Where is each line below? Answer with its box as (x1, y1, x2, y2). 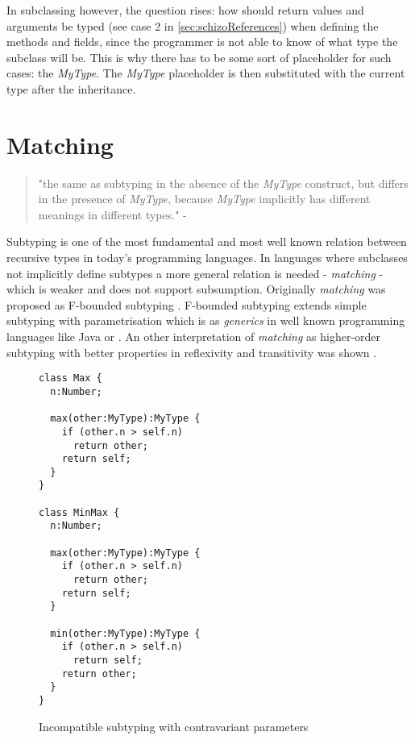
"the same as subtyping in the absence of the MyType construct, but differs (38, 174, 409, 191)
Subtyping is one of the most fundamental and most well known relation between (6, 233, 407, 250)
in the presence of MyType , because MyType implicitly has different (38, 190, 371, 207)
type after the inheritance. (6, 80, 136, 97)
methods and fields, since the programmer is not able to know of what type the (6, 33, 398, 50)
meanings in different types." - (38, 206, 187, 222)
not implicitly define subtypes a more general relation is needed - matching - (6, 264, 384, 281)
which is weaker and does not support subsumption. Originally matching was (6, 281, 386, 297)
